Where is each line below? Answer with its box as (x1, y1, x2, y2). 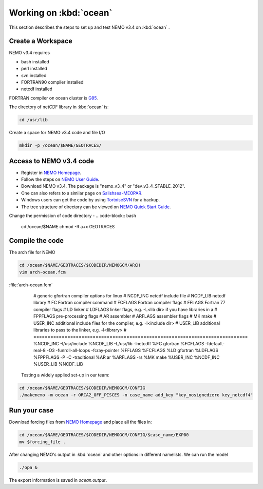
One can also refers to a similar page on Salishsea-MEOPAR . (21, 190, 143, 196)
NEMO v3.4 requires (9, 50, 50, 56)
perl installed (21, 66, 47, 72)
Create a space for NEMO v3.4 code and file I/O (9, 130, 105, 136)
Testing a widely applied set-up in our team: (21, 372, 110, 378)
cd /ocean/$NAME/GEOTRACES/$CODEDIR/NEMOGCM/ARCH (19, 262, 140, 268)
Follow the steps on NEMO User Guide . (21, 176, 100, 182)
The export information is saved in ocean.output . (9, 477, 107, 483)
